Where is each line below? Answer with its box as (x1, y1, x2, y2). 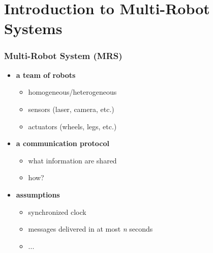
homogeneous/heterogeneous (28, 87, 117, 97)
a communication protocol (16, 138, 110, 149)
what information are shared (28, 155, 117, 165)
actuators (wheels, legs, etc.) (28, 121, 117, 131)
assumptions (16, 189, 60, 200)
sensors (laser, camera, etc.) (28, 103, 114, 114)
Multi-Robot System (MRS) (4, 49, 123, 62)
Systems (4, 18, 63, 39)
